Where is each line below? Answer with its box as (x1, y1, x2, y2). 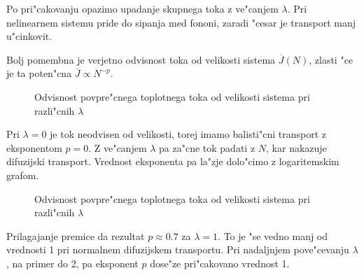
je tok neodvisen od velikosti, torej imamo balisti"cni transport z (50, 127, 327, 141)
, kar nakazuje (266, 140, 327, 155)
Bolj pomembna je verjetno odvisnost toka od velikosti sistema (6, 52, 276, 66)
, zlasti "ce (309, 52, 353, 66)
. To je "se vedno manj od (218, 228, 328, 243)
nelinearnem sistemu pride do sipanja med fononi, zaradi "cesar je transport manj (6, 15, 356, 29)
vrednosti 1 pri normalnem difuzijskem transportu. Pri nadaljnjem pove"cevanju (6, 242, 349, 257)
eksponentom (6, 140, 62, 155)
